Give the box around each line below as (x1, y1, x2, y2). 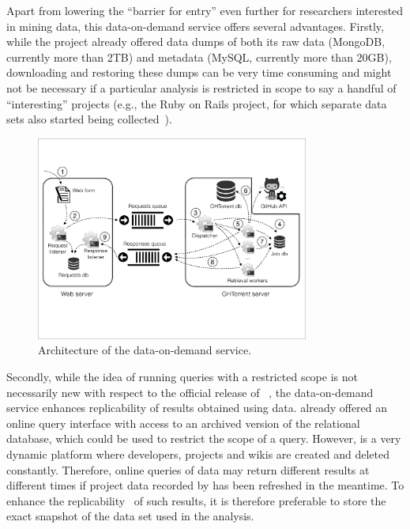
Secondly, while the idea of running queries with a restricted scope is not (6, 368, 358, 384)
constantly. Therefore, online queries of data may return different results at (6, 461, 370, 478)
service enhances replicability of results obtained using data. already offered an (6, 399, 388, 416)
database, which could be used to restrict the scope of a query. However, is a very (6, 430, 401, 447)
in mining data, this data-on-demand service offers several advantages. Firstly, (6, 17, 384, 34)
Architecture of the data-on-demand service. (38, 342, 252, 358)
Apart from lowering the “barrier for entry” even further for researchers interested (6, 2, 404, 18)
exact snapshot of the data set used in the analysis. (6, 508, 254, 524)
